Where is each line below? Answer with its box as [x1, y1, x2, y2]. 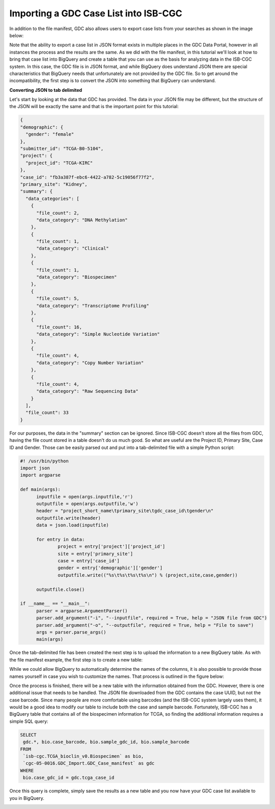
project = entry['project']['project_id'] [58, 544, 166, 549]
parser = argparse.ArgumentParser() [36, 608, 128, 614]
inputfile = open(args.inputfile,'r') [36, 494, 133, 499]
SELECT [20, 732, 37, 738]
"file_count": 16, [36, 324, 82, 330]
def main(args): [20, 487, 61, 492]
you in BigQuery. [9, 795, 44, 801]
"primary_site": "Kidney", [20, 181, 88, 187]
